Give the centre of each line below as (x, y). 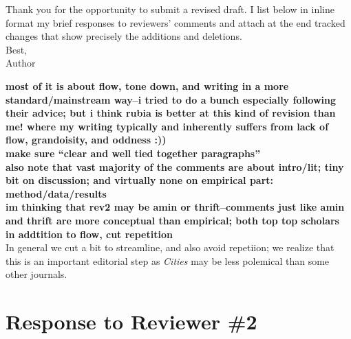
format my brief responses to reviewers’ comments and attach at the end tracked (175, 22)
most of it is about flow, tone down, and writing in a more (147, 85)
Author (21, 63)
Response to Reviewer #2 (131, 322)
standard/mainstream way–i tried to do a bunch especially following (171, 99)
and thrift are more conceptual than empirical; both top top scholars (172, 220)
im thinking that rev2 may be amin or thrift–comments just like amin (175, 207)
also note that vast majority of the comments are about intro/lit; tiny (175, 166)
